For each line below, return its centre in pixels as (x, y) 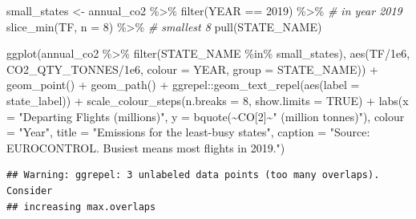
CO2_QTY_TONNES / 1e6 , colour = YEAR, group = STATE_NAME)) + (192, 69)
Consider (30, 191)
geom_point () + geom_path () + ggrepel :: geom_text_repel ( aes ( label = (183, 85)
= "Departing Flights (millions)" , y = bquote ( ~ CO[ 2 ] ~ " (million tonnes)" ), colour (206, 116)
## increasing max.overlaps (81, 207)
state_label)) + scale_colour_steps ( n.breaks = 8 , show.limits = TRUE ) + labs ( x (208, 100)
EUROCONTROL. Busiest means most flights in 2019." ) (146, 147)
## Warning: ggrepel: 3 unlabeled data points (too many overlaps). (193, 175)
